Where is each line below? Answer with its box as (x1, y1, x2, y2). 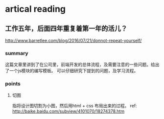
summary (5, 50, 28, 57)
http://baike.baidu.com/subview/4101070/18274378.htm (12, 108, 125, 114)
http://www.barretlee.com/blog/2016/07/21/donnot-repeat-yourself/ (5, 38, 142, 43)
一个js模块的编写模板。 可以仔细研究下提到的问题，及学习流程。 (9, 68, 139, 74)
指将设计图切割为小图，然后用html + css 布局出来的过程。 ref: (12, 102, 137, 109)
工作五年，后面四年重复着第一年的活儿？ (5, 24, 127, 32)
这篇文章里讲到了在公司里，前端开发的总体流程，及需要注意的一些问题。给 (5, 61, 155, 67)
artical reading (5, 3, 66, 15)
